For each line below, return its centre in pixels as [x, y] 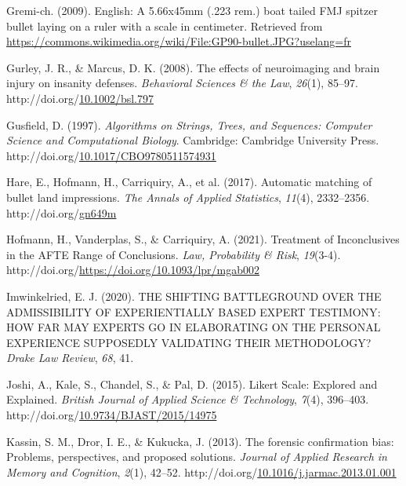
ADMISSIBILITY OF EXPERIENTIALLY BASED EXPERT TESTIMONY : [194, 311]
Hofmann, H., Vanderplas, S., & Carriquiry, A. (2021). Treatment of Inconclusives [203, 239]
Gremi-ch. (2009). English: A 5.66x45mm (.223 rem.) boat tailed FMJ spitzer [192, 10]
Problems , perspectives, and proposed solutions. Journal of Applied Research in [197, 457]
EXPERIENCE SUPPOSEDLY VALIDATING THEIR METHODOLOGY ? [189, 342]
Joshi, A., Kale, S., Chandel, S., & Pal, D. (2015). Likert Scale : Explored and [192, 384]
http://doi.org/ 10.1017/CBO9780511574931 [111, 155]
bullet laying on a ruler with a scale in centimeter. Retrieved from [165, 26]
